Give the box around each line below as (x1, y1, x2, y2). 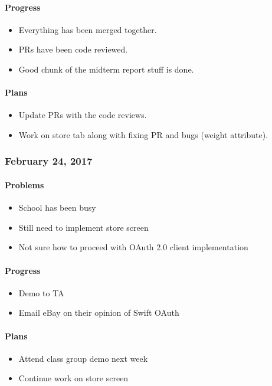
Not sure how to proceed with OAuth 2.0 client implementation (18, 241, 248, 253)
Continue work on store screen (18, 372, 129, 384)
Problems (5, 179, 44, 191)
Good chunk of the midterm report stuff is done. (18, 63, 194, 75)
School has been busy (18, 201, 96, 214)
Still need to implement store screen (18, 221, 149, 233)
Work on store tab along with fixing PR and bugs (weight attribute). (18, 128, 268, 140)
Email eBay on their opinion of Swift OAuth (18, 306, 179, 319)
